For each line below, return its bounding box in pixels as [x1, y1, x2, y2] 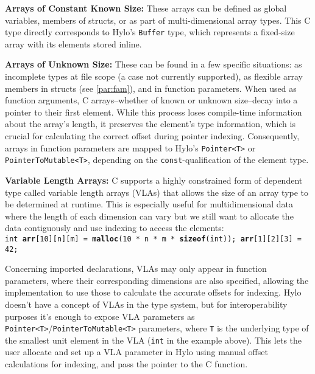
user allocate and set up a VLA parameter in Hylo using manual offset [5, 345, 268, 358]
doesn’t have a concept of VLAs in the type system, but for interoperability [5, 297, 288, 310]
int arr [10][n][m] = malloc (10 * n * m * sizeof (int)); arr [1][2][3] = [5, 234, 302, 243]
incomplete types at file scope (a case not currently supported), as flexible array [5, 70, 303, 83]
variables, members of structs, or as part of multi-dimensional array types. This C [5, 13, 311, 26]
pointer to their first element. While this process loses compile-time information [5, 105, 302, 118]
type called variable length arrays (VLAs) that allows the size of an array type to [5, 185, 309, 198]
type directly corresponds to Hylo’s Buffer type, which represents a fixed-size [5, 26, 295, 38]
